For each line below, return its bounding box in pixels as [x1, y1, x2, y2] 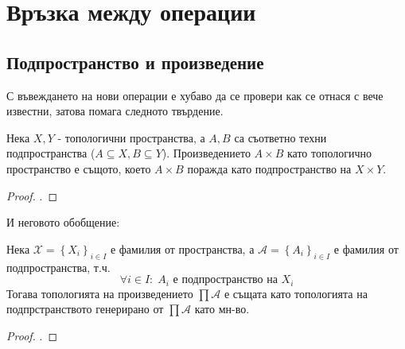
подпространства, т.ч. [6, 258, 111, 275]
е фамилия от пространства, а [110, 240, 255, 257]
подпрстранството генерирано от [6, 301, 164, 317]
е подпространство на [173, 274, 278, 286]
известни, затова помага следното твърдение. [6, 103, 224, 119]
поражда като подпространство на [187, 160, 352, 176]
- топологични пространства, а [57, 129, 205, 145]
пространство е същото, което [6, 160, 151, 176]
